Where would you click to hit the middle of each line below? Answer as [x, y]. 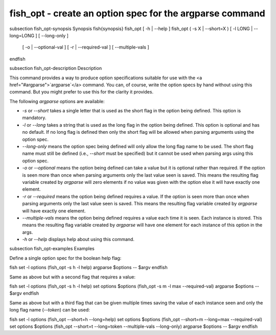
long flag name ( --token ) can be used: [50, 310]
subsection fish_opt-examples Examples [52, 249]
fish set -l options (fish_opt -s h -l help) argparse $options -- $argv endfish [89, 268]
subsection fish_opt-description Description [56, 68]
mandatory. [34, 118]
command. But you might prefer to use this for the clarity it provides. [81, 92]
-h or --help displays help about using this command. [78, 240]
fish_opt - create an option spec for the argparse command [137, 13]
